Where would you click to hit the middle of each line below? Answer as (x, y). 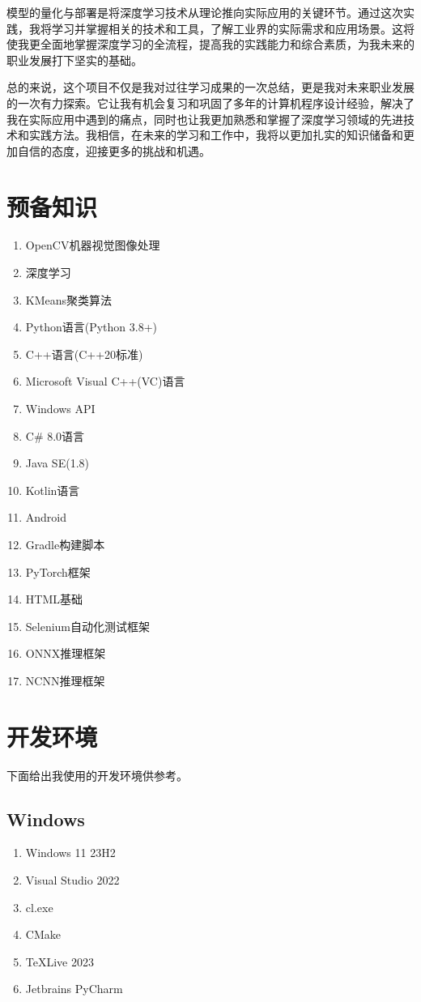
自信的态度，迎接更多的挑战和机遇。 (114, 150)
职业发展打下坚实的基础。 (74, 60)
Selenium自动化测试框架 (88, 626)
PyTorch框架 (58, 571)
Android (46, 517)
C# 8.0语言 (55, 435)
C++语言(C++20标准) (84, 354)
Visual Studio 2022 (72, 880)
